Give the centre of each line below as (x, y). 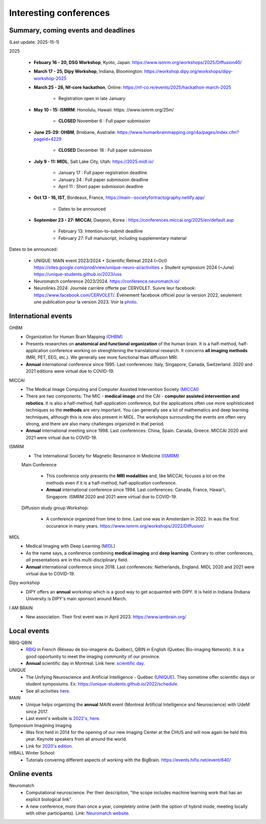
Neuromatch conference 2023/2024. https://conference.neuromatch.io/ (107, 281)
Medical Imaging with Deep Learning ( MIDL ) (71, 546)
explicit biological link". (49, 799)
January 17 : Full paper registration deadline (103, 173)
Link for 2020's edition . (50, 746)
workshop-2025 (50, 78)
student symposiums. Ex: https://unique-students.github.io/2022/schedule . (102, 684)
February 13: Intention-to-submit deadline (100, 231)
